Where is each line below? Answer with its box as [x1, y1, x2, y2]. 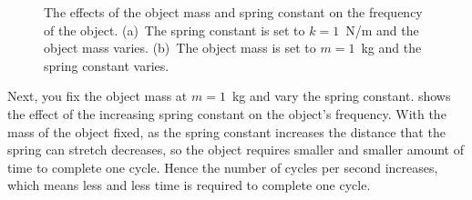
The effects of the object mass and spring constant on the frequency [44, 3, 423, 21]
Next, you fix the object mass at [7, 86, 188, 105]
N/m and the [345, 20, 419, 39]
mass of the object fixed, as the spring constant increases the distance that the [7, 122, 446, 141]
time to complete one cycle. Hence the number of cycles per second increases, [7, 157, 438, 176]
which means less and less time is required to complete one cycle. [7, 175, 371, 195]
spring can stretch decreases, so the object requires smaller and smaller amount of [7, 140, 464, 159]
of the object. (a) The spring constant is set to [44, 20, 305, 39]
